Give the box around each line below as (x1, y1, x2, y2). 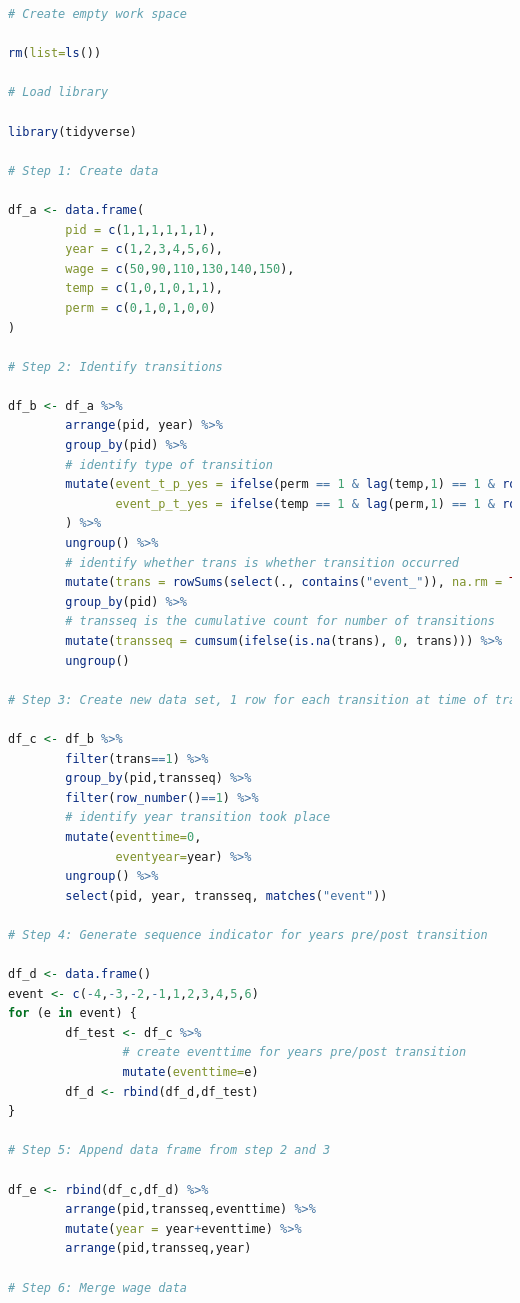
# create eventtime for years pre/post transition (122, 1045, 467, 1060)
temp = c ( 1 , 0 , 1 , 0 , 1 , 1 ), (65, 281, 223, 296)
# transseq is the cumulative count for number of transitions (65, 614, 495, 629)
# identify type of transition (65, 457, 273, 472)
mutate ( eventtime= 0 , (65, 829, 202, 844)
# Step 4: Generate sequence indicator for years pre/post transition (8, 927, 488, 942)
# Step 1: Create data (8, 163, 159, 178)
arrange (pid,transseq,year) (65, 1241, 252, 1256)
